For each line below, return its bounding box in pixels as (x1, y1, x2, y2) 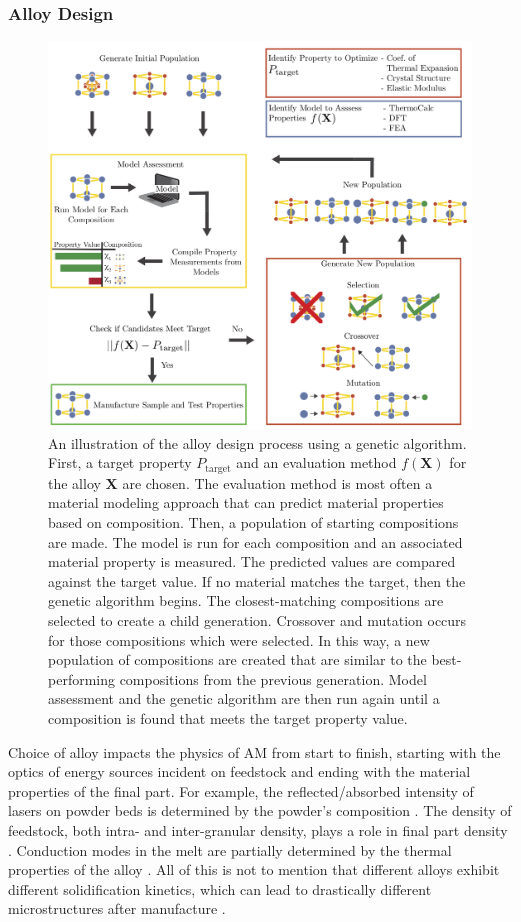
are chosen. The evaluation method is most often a (122, 472, 433, 493)
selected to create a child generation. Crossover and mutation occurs (48, 609, 467, 630)
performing (48, 668, 115, 689)
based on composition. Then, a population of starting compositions (48, 512, 459, 533)
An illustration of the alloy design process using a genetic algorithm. (48, 432, 467, 453)
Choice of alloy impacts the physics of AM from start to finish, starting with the (8, 741, 501, 762)
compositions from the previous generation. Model (119, 668, 427, 689)
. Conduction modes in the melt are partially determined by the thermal (8, 839, 452, 860)
